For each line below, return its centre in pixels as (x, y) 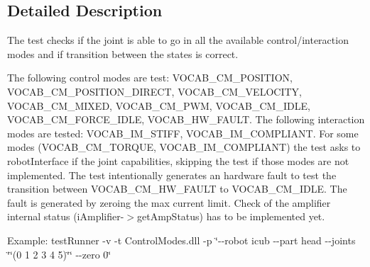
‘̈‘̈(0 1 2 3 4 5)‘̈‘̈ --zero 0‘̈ (59, 254)
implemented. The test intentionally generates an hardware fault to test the (172, 175)
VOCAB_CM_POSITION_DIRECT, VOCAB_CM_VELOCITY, (154, 91)
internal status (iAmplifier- (66, 216)
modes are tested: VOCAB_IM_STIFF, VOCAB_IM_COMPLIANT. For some (183, 133)
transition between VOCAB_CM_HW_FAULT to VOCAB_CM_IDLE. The (177, 189)
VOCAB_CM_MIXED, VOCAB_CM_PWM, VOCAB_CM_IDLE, (159, 105)
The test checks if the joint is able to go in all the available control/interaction (178, 40)
